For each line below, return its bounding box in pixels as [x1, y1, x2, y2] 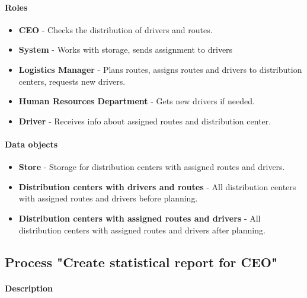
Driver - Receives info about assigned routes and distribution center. [18, 114, 271, 127]
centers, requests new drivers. [18, 75, 126, 87]
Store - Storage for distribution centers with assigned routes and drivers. [18, 161, 285, 173]
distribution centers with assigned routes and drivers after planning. [18, 223, 266, 236]
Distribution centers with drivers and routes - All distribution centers [18, 180, 296, 193]
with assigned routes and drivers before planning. [18, 192, 198, 204]
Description [5, 281, 53, 294]
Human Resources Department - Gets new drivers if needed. [18, 95, 255, 107]
